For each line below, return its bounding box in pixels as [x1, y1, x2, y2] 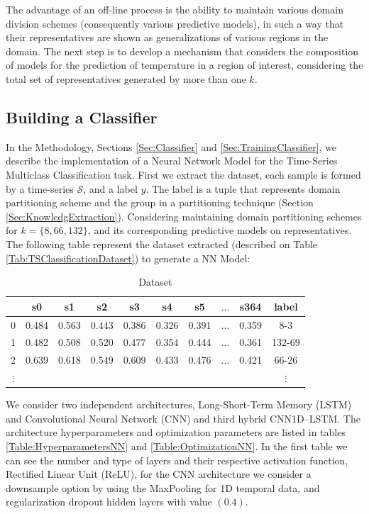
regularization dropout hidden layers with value [6, 494, 212, 509]
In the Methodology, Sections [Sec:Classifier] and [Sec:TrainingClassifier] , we [6, 139, 337, 154]
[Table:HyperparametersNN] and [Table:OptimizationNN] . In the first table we [6, 438, 348, 453]
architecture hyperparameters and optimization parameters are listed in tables [6, 425, 346, 440]
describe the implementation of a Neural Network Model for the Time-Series [6, 153, 338, 168]
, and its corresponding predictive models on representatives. [87, 223, 352, 238]
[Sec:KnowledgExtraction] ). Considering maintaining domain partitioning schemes [6, 208, 362, 223]
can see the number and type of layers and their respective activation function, [6, 452, 348, 467]
